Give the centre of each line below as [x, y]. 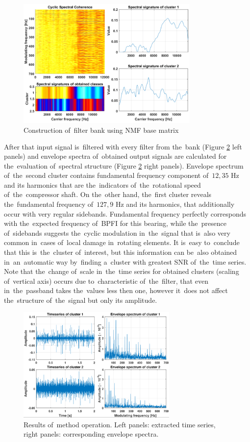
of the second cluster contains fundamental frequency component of [106, 175]
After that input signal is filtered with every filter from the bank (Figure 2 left [123, 146]
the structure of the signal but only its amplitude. [81, 300]
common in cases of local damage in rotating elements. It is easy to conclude [122, 242]
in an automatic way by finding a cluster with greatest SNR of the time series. [125, 261]
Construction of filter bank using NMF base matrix [101, 130]
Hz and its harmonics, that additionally [175, 204]
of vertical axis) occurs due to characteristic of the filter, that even [106, 281]
